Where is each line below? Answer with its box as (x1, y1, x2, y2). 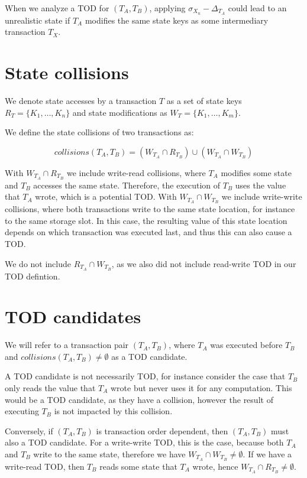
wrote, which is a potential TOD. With (35, 190, 177, 203)
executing (5, 405, 39, 417)
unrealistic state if (5, 14, 70, 26)
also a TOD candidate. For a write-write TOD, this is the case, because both (5, 436, 284, 448)
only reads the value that (5, 382, 96, 394)
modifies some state (221, 166, 292, 178)
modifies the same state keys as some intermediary (85, 14, 269, 26)
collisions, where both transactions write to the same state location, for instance (5, 203, 295, 215)
